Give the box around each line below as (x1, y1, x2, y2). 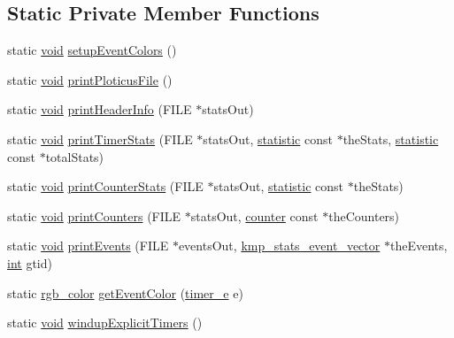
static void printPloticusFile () (7, 70, 173, 88)
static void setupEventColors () (7, 41, 177, 59)
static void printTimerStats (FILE (7, 129, 193, 148)
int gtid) (7, 253, 52, 272)
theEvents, (389, 236, 448, 255)
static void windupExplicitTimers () (7, 313, 203, 332)
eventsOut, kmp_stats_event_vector (178, 236, 381, 255)
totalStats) (45, 147, 104, 165)
